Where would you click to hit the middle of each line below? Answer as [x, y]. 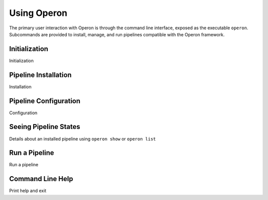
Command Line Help [41, 179]
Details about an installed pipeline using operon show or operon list [83, 138]
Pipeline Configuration [45, 101]
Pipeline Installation [40, 75]
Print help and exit [28, 191]
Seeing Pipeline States [45, 127]
